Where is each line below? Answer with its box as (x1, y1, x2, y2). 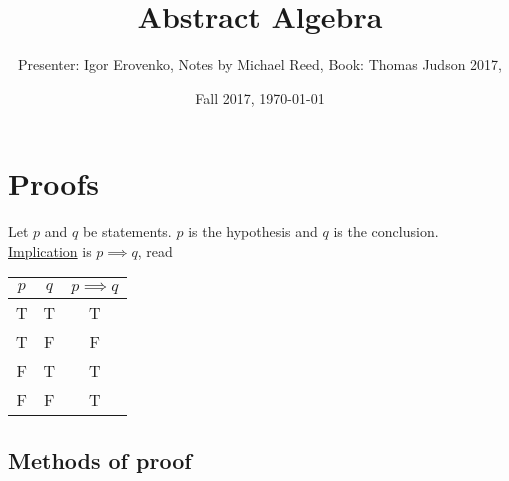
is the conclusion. (333, 221, 439, 242)
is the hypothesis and (188, 221, 318, 242)
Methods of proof (8, 444, 192, 475)
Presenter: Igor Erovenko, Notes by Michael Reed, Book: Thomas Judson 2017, (17, 54, 503, 75)
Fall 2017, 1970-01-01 (195, 87, 325, 108)
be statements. (82, 221, 172, 242)
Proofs (8, 163, 99, 204)
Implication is (8, 240, 92, 261)
